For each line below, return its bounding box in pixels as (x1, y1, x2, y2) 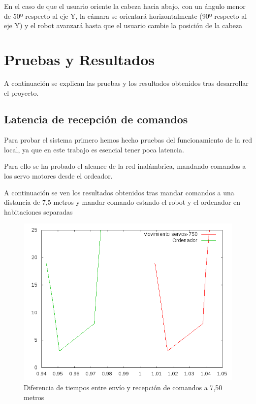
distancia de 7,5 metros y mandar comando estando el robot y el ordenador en (4, 197, 240, 207)
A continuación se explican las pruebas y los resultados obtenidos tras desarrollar (4, 77, 249, 88)
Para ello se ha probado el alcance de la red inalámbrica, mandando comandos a (4, 161, 246, 171)
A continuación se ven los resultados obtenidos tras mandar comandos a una (4, 187, 234, 197)
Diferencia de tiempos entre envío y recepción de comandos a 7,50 (24, 382, 223, 393)
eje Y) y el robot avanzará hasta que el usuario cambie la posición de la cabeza (4, 20, 243, 31)
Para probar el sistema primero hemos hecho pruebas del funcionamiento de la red (4, 135, 252, 145)
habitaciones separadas (4, 206, 73, 217)
